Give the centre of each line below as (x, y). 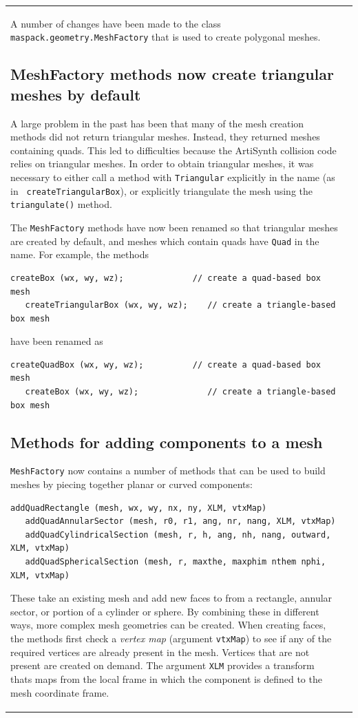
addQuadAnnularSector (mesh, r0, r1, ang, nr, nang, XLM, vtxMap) (180, 521)
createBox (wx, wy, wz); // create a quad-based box (166, 278)
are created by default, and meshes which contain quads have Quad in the (165, 241)
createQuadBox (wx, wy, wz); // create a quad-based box (166, 365)
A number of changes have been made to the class (116, 23)
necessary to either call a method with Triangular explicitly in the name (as (173, 177)
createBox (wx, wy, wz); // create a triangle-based (180, 392)
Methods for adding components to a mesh (167, 442)
